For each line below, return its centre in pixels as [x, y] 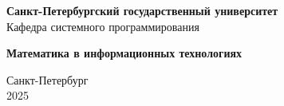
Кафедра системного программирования [103, 26]
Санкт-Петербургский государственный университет [142, 10]
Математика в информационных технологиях [124, 53]
